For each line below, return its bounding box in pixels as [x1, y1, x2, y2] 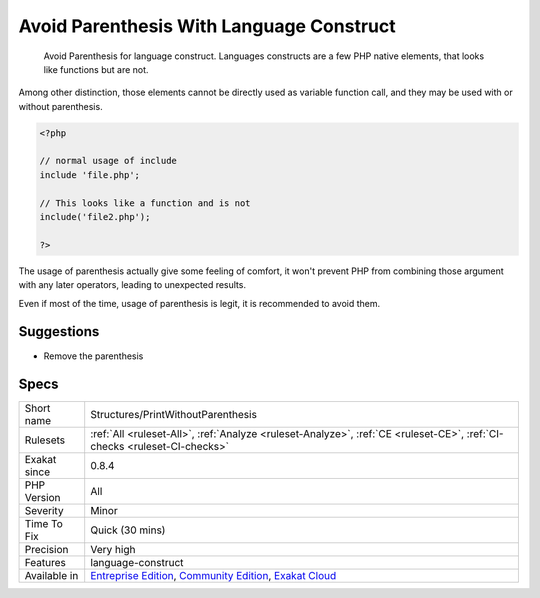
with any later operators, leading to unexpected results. [18, 279, 247, 291]
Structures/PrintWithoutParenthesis [90, 408, 257, 422]
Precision [24, 543, 69, 557]
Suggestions [18, 323, 100, 340]
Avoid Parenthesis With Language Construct [18, 15, 396, 37]
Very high [90, 543, 136, 557]
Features [24, 556, 67, 570]
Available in [24, 569, 79, 583]
